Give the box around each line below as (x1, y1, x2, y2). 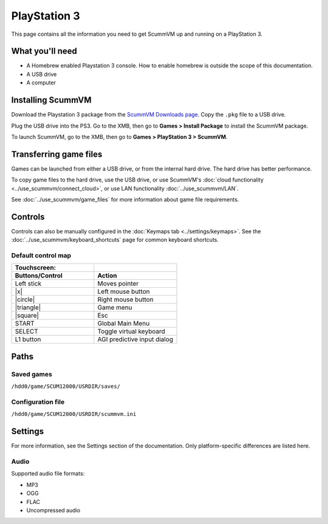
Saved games (11, 370, 53, 378)
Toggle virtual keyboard (97, 327, 165, 336)
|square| (15, 311, 39, 320)
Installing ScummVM (11, 95, 92, 106)
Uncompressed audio (26, 506, 81, 514)
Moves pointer (97, 279, 139, 288)
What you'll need (11, 46, 77, 56)
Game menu (97, 304, 133, 312)
